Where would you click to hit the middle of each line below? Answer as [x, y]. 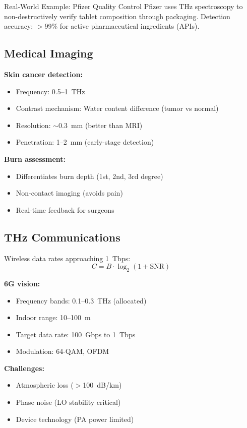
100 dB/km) [102, 385]
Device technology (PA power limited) [75, 419]
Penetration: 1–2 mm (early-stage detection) [85, 142]
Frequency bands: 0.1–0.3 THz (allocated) [81, 300]
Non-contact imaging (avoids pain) [69, 193]
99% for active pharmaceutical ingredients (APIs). [122, 26]
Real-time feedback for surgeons [65, 209]
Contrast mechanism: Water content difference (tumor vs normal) [117, 108]
